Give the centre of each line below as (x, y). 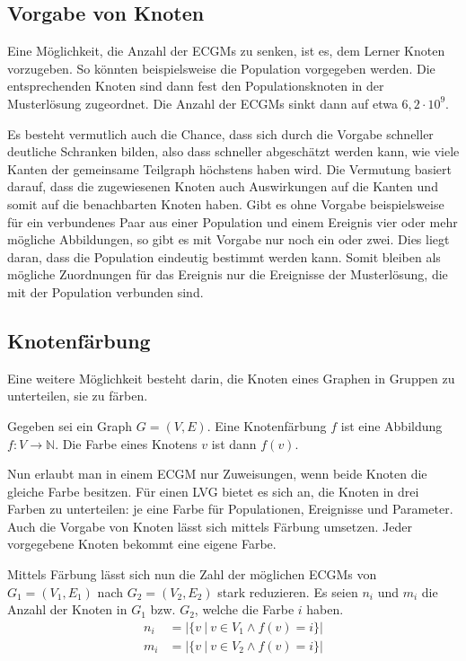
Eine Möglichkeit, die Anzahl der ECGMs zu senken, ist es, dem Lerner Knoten (226, 51)
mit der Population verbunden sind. (106, 291)
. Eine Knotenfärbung (267, 425)
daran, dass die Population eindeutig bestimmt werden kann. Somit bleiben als (224, 256)
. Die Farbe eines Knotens (126, 443)
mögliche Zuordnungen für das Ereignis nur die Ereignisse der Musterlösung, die (228, 274)
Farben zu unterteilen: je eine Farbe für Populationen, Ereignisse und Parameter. (230, 509)
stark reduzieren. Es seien (288, 591)
